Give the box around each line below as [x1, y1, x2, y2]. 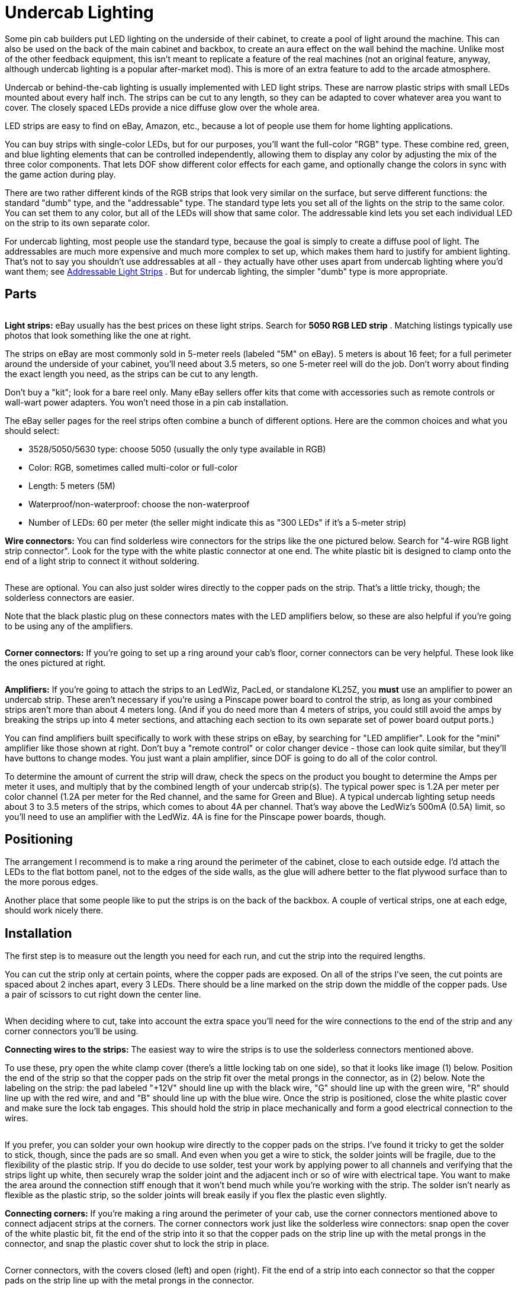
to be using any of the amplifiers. [5, 620, 133, 631]
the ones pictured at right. [5, 657, 106, 668]
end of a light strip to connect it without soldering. [5, 555, 200, 566]
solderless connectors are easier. [5, 592, 134, 603]
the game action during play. [5, 169, 116, 179]
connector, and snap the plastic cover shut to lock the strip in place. [5, 1238, 269, 1249]
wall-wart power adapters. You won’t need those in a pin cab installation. [5, 397, 289, 407]
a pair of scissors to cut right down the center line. [5, 989, 201, 1000]
